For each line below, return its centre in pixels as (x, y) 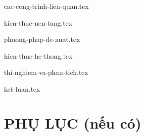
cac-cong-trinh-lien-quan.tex (47, 6)
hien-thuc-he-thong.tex (38, 55)
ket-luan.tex (22, 88)
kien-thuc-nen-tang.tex (38, 22)
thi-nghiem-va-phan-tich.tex (46, 72)
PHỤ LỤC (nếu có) (73, 122)
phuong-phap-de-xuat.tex (42, 39)
